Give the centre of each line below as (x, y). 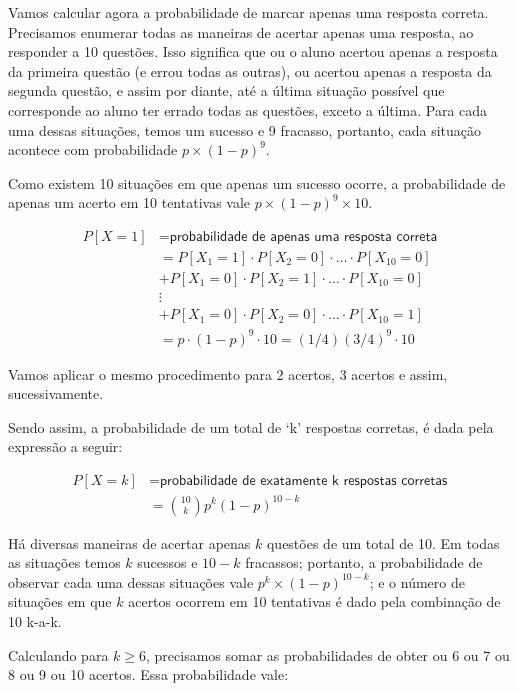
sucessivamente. (56, 393)
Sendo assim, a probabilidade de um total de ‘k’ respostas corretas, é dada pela (251, 426)
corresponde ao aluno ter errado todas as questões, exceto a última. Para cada (248, 109)
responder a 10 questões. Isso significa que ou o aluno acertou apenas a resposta (253, 51)
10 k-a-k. (35, 620)
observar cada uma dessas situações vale (131, 581)
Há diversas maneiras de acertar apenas (129, 542)
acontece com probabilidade (93, 149)
